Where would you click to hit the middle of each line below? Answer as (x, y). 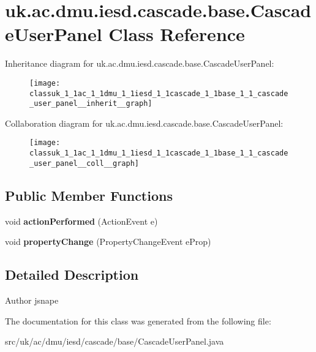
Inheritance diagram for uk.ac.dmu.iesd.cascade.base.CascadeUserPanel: (140, 63)
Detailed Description (72, 275)
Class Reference (177, 34)
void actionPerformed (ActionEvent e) (81, 221)
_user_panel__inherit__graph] (91, 104)
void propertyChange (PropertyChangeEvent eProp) (108, 242)
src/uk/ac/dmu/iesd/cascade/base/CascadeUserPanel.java (115, 341)
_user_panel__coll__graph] (84, 163)
